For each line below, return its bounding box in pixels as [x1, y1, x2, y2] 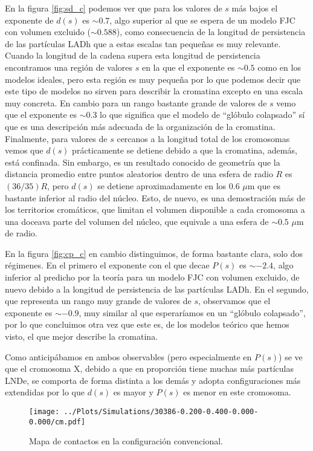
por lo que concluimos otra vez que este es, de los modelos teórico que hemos [5, 318, 289, 331]
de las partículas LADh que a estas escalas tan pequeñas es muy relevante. [5, 37, 281, 50]
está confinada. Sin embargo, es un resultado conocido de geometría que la [5, 155, 280, 168]
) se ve [279, 350, 303, 363]
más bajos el [231, 2, 278, 14]
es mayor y [113, 386, 153, 398]
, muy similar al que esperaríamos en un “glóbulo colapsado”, [79, 306, 306, 319]
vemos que [5, 144, 44, 157]
